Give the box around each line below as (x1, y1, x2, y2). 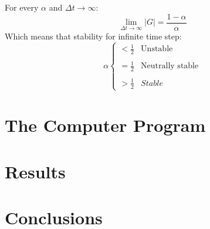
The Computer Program (5, 113, 206, 137)
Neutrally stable (141, 62, 199, 71)
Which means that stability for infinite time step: (5, 29, 182, 42)
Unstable (141, 45, 173, 54)
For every (5, 1, 39, 13)
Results (5, 159, 66, 183)
